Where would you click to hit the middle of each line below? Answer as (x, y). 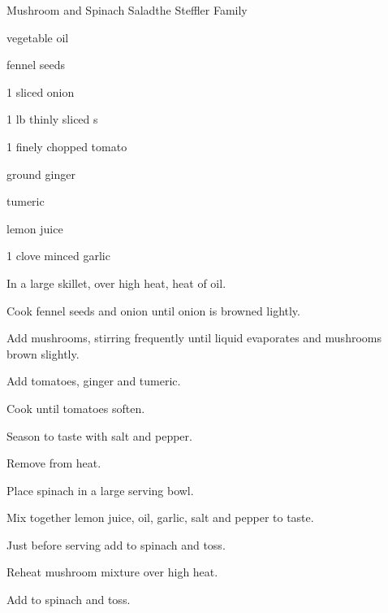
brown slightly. (43, 353)
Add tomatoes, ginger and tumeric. (94, 381)
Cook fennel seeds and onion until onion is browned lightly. (153, 310)
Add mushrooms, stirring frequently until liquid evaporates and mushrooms (194, 338)
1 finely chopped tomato (67, 146)
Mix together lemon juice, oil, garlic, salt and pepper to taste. (160, 517)
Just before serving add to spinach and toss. (116, 544)
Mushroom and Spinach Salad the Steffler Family (127, 10)
